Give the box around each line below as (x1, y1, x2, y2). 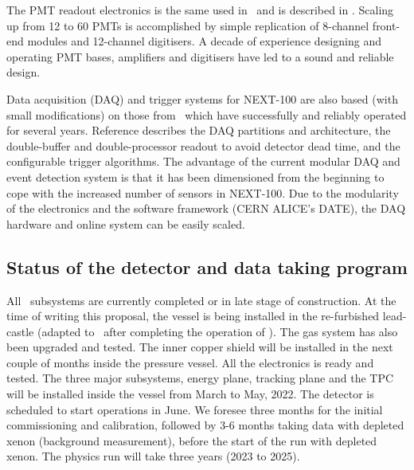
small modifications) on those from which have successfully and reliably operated (6, 106, 407, 123)
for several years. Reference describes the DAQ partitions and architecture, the (6, 122, 391, 139)
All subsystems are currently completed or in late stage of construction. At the (6, 292, 396, 308)
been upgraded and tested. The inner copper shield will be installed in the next (6, 339, 393, 355)
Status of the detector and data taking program (6, 254, 408, 279)
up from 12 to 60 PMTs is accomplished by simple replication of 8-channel (6, 17, 369, 33)
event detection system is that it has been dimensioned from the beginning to (6, 168, 385, 185)
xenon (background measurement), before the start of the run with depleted (6, 432, 377, 448)
